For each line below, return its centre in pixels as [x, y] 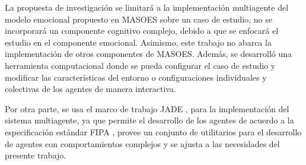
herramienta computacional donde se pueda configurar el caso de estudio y [140, 65]
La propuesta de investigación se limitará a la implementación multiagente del [147, 7]
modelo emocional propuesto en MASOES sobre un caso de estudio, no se [138, 19]
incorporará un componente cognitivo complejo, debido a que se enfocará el [142, 31]
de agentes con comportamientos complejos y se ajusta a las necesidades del [142, 143]
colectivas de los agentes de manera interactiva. [90, 89]
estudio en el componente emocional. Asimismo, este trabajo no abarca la [138, 42]
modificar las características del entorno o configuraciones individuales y [136, 77]
